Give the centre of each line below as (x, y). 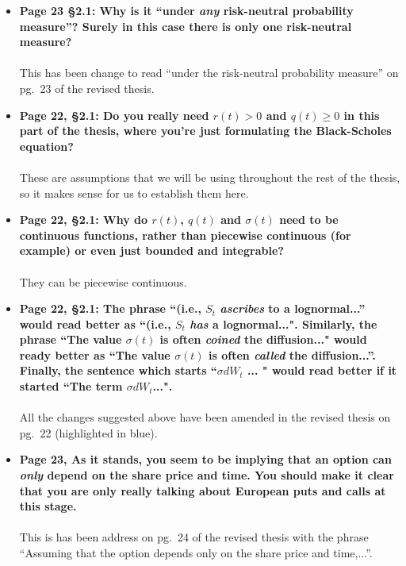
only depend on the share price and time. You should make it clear (207, 475)
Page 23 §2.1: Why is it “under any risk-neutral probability (186, 10)
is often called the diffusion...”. (292, 354)
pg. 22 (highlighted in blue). (88, 432)
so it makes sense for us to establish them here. (134, 193)
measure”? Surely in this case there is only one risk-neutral (186, 26)
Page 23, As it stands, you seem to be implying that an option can (205, 459)
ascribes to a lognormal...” (293, 308)
